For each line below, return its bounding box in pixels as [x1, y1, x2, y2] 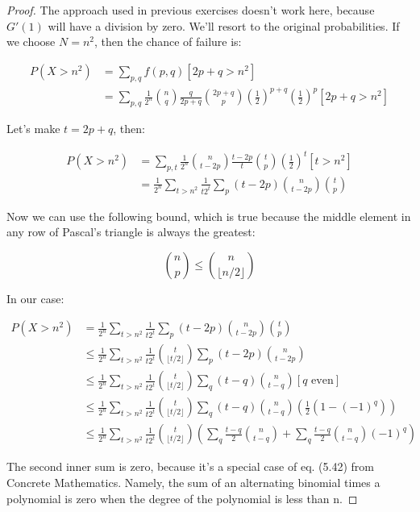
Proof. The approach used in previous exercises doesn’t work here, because [6, 2, 375, 18]
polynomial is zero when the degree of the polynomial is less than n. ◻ [6, 489, 358, 506]
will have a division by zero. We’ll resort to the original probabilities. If [48, 17, 400, 34]
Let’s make [6, 119, 60, 136]
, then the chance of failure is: [94, 33, 242, 50]
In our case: [6, 289, 64, 306]
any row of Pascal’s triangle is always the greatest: [6, 223, 256, 240]
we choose [6, 33, 56, 50]
